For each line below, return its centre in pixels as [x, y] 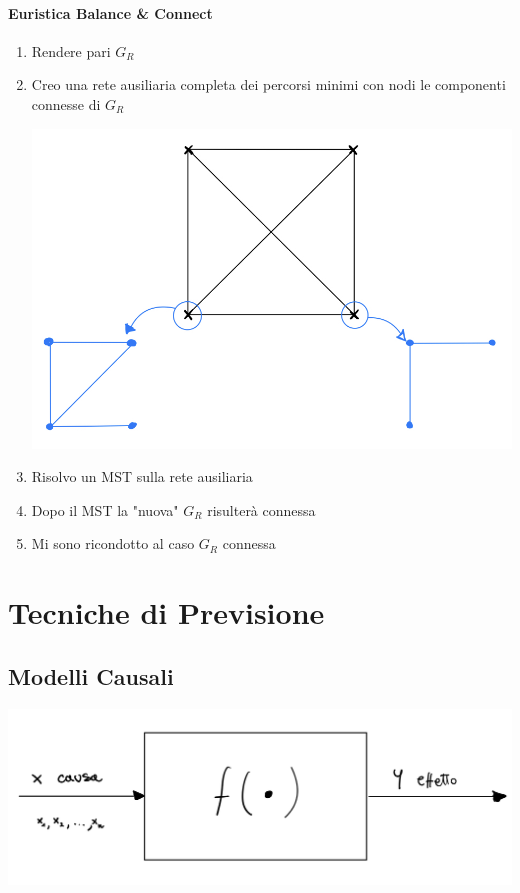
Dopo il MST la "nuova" [105, 509]
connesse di [66, 103]
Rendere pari [71, 50]
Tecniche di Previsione [166, 612]
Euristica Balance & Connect [110, 12]
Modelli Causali [91, 675]
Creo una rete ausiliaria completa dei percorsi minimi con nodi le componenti [268, 84]
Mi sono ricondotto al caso [113, 543]
